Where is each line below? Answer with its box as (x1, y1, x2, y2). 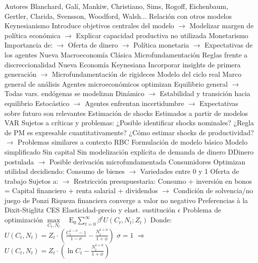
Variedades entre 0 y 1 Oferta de (140, 166, 239, 176)
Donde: (150, 214, 172, 225)
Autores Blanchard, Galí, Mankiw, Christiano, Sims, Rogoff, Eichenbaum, (4, 1, 228, 11)
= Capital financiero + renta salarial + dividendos (4, 185, 158, 196)
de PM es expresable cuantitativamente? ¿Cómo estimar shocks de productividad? (4, 127, 254, 137)
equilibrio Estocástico (4, 98, 70, 108)
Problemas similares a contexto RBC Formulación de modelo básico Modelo (17, 137, 248, 147)
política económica (4, 30, 61, 40)
